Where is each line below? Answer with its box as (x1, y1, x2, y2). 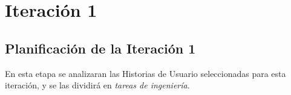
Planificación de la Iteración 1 (5, 38, 196, 57)
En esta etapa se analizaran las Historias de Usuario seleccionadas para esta (5, 67, 286, 79)
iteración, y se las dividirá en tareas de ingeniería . (5, 79, 190, 91)
